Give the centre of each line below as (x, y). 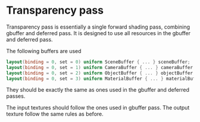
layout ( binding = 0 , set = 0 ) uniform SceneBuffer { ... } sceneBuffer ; (98, 62)
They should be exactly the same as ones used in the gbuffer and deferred (98, 90)
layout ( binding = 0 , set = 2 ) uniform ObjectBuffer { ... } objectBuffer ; (101, 73)
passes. (16, 96)
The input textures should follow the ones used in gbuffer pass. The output (98, 108)
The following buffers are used (44, 51)
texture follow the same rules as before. (55, 114)
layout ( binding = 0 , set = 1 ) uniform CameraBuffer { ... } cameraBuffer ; (101, 67)
